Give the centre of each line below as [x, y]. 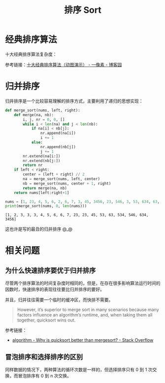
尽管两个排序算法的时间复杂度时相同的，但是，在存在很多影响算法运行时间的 [83, 283]
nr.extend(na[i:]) [42, 156]
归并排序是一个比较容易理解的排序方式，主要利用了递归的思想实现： [74, 101]
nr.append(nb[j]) [58, 147]
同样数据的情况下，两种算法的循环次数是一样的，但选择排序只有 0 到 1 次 [79, 370]
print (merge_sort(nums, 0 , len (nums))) [46, 206]
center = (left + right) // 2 [54, 175]
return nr [33, 165]
